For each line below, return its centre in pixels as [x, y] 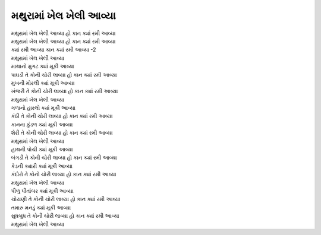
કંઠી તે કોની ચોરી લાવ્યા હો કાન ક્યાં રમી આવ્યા [62, 116]
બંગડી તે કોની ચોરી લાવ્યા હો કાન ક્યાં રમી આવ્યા [64, 158]
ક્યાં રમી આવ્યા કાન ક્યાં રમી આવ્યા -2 [53, 50]
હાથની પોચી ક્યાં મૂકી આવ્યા [42, 150]
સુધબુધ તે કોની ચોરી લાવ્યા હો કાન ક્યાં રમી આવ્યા [65, 216]
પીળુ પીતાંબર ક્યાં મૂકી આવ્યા [42, 190]
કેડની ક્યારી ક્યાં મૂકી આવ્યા [42, 166]
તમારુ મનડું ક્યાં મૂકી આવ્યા [41, 207]
